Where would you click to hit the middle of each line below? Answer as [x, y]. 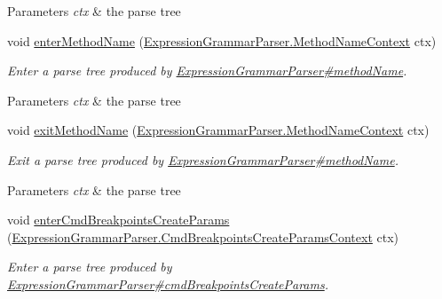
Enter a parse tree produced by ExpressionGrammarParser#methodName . [207, 71]
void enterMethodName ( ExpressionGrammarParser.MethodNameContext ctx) [222, 40]
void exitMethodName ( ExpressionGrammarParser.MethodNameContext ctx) [218, 130]
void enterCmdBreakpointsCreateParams [118, 220]
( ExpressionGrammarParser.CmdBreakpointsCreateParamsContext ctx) [203, 236]
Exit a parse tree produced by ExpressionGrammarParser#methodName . [203, 159]
